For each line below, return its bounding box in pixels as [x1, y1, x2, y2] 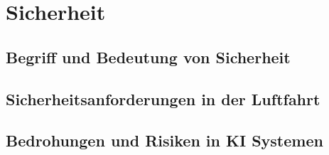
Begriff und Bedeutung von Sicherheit [6, 46, 291, 68]
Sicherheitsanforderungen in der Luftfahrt [6, 87, 320, 109]
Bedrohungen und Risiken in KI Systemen [6, 129, 323, 151]
